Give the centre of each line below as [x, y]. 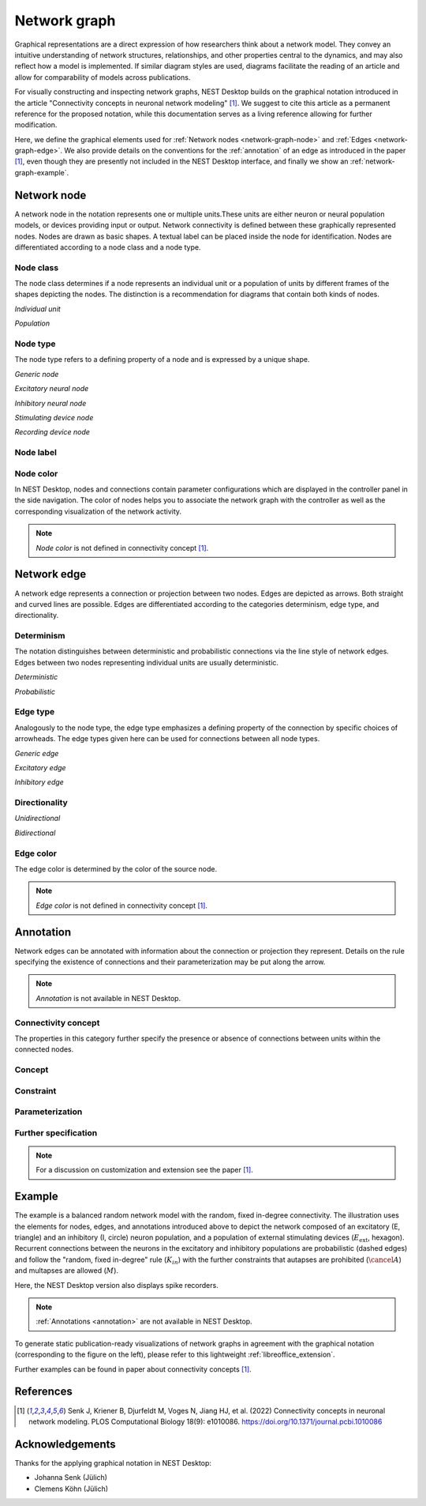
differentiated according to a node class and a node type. [108, 247]
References [43, 1392]
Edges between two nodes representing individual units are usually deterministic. [147, 662]
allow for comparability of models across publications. [103, 77]
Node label [35, 453]
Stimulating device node [54, 417]
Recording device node [52, 432]
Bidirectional [35, 833]
